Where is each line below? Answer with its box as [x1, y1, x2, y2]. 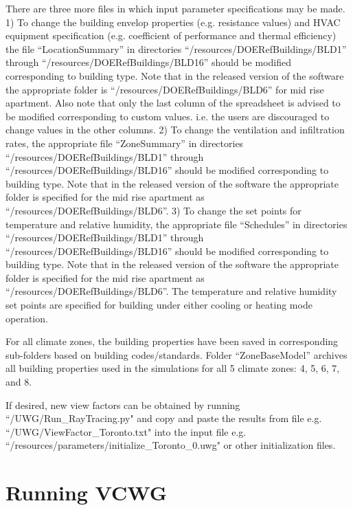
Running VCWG [5, 478, 168, 507]
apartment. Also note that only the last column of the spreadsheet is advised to [5, 96, 341, 110]
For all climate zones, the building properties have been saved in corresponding [5, 334, 339, 348]
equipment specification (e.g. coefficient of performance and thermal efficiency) [5, 28, 337, 43]
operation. [5, 311, 48, 325]
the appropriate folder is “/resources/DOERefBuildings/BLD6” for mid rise [5, 82, 324, 96]
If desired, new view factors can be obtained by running [5, 397, 240, 412]
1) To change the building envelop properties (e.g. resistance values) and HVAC [5, 14, 341, 29]
